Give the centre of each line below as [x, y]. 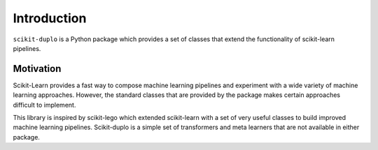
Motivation [37, 69]
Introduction [50, 18]
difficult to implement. [44, 105]
